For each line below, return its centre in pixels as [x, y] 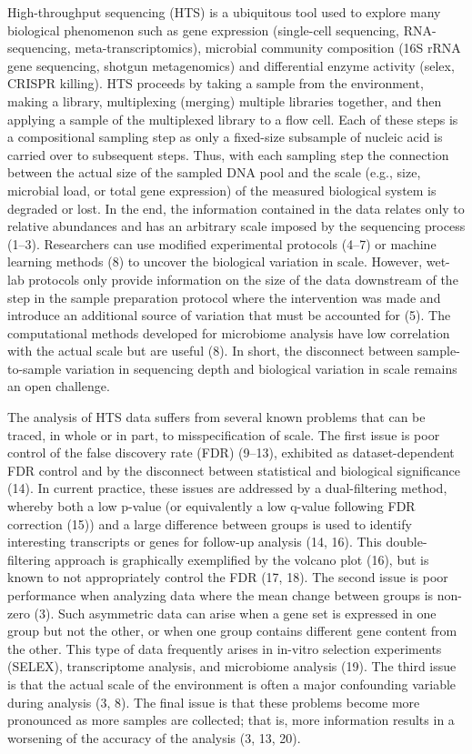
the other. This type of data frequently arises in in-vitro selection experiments [225, 648]
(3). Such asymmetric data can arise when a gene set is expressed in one [235, 613]
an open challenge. [59, 386]
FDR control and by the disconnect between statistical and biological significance [234, 470]
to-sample [35, 368]
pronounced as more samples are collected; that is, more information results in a [231, 720]
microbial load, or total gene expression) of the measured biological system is [222, 190]
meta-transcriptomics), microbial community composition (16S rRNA [268, 48]
